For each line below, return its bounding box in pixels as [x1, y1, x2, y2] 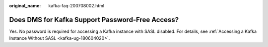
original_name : [9, 3, 41, 8]
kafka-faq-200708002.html [48, 3, 104, 8]
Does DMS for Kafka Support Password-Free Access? [9, 15, 179, 24]
